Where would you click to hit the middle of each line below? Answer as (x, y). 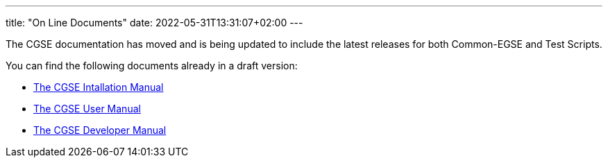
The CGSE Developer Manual (100, 130)
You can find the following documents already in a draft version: (152, 66)
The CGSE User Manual (87, 109)
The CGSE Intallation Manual (99, 87)
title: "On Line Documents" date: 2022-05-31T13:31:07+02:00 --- (154, 23)
